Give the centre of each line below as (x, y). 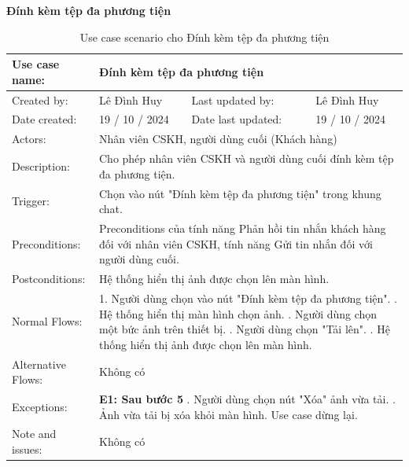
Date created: (44, 119)
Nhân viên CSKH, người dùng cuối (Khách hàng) (218, 139)
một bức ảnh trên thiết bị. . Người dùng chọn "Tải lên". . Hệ (244, 329)
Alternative (39, 364)
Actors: (29, 139)
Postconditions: (49, 279)
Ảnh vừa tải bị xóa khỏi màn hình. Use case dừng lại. (228, 414)
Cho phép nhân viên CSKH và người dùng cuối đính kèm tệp (246, 158)
